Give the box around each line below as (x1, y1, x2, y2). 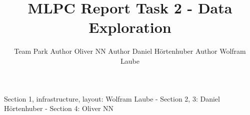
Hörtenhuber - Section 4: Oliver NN (4, 103, 114, 114)
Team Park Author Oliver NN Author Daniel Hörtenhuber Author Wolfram (14, 46, 246, 56)
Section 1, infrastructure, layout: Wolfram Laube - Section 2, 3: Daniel (4, 93, 220, 104)
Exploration (88, 17, 171, 37)
